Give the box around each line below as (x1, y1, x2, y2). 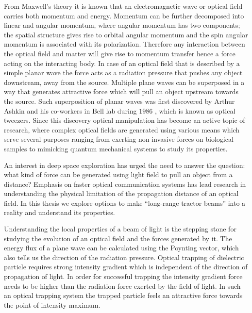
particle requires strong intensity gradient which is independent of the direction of (4, 262, 248, 272)
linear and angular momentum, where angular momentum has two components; (4, 20, 240, 30)
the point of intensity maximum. (4, 299, 101, 310)
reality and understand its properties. (4, 207, 115, 217)
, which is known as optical (154, 105, 235, 115)
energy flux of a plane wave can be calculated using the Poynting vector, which (4, 243, 239, 253)
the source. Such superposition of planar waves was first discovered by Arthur (4, 96, 235, 106)
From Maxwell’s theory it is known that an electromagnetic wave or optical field (4, 1, 243, 11)
